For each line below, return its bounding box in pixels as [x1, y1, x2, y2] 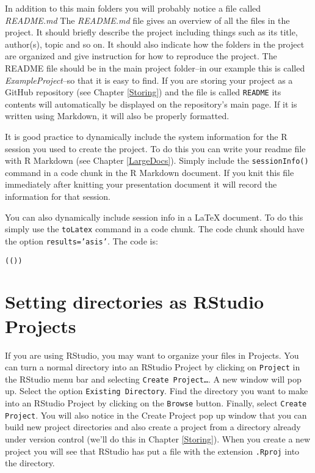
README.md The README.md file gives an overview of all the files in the [5, 13, 290, 26]
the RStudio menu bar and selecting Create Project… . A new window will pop [5, 372, 302, 385]
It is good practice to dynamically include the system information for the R [5, 130, 288, 142]
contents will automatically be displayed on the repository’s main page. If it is [5, 97, 297, 110]
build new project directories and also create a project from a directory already [5, 420, 301, 433]
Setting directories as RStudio [5, 289, 264, 314]
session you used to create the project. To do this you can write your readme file [5, 142, 306, 155]
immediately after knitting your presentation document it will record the [5, 178, 277, 191]
